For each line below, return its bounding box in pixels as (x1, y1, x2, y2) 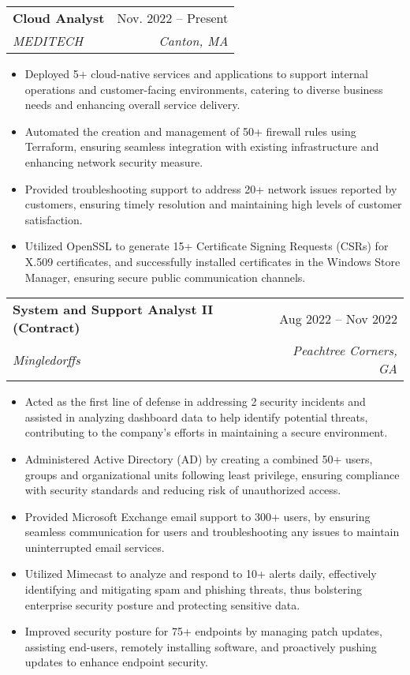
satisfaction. (24, 211, 83, 227)
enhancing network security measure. (24, 153, 203, 170)
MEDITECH (13, 32, 84, 50)
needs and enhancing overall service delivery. (24, 96, 240, 113)
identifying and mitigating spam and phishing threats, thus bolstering (24, 581, 362, 598)
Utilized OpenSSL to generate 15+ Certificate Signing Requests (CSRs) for (24, 238, 389, 254)
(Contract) (13, 318, 80, 337)
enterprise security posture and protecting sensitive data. (24, 596, 300, 613)
